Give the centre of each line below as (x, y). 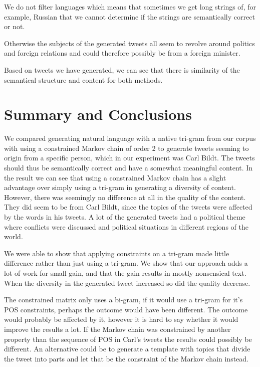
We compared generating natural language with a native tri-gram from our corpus (130, 138)
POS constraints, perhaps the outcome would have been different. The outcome (126, 309)
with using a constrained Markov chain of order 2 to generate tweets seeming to (126, 148)
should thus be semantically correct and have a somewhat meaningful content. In (128, 168)
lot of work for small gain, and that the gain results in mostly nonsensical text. (125, 273)
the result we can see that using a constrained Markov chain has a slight (115, 177)
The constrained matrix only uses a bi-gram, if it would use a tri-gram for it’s (123, 300)
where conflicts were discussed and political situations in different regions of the (126, 226)
